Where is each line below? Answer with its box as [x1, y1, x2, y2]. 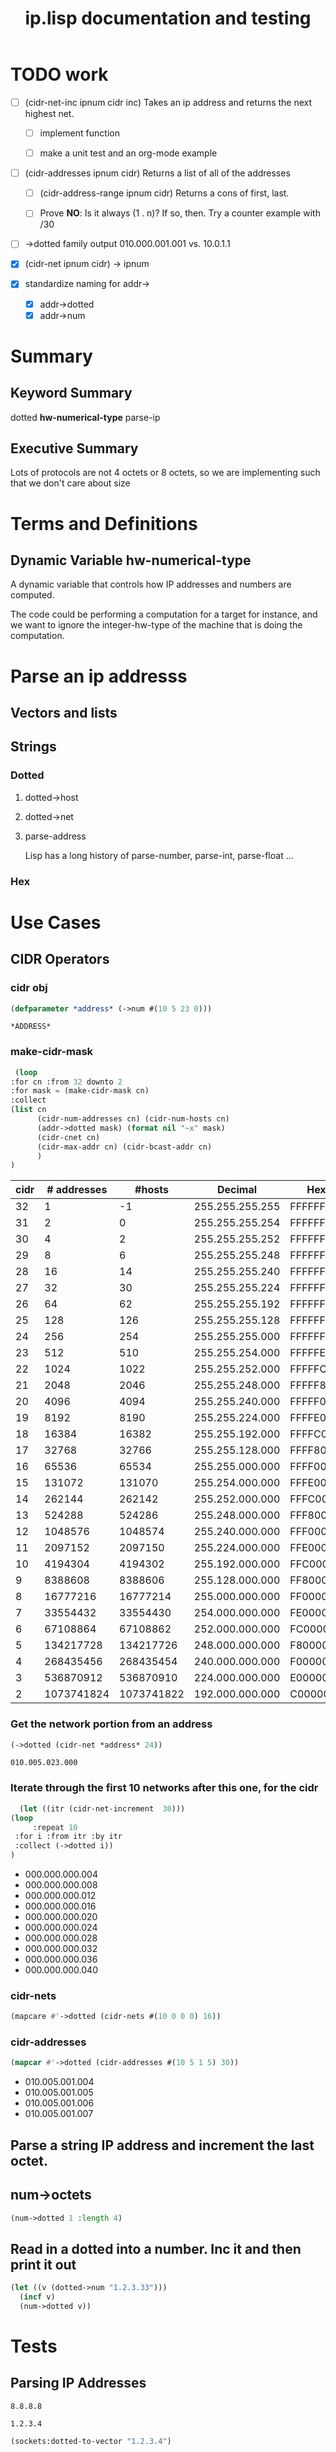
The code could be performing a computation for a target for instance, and [10, 608, 318, 621]
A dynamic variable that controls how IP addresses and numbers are [10, 578, 292, 591]
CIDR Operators [10, 951, 110, 968]
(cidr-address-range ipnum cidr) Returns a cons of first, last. [39, 187, 290, 199]
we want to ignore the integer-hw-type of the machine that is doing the [10, 619, 303, 631]
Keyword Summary [10, 385, 133, 402]
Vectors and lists [10, 705, 118, 722]
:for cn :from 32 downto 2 [10, 1077, 123, 1087]
